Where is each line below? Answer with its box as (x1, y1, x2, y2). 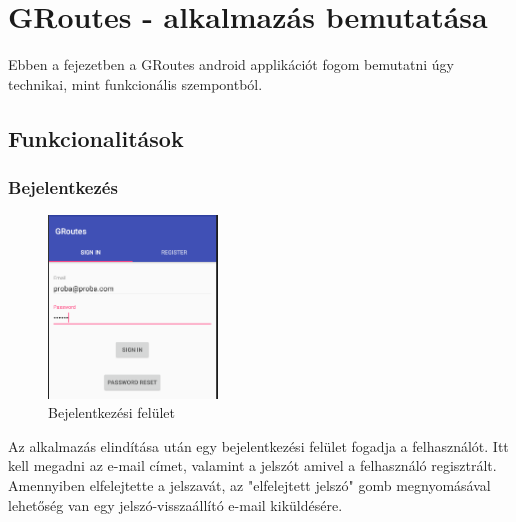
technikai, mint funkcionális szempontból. (8, 73, 263, 94)
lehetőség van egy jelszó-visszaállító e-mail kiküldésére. (8, 494, 343, 515)
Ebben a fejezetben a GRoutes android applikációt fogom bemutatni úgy (8, 54, 454, 75)
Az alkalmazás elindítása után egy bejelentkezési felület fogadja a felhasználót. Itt (8, 435, 509, 456)
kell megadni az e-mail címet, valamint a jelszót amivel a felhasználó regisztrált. (8, 455, 497, 476)
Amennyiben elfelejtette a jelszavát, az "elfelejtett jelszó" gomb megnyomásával (8, 475, 491, 496)
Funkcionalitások (8, 122, 184, 153)
